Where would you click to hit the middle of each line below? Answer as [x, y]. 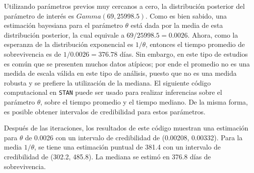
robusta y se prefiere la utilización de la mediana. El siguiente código [107, 82]
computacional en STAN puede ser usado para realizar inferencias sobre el [113, 92]
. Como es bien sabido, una [186, 15]
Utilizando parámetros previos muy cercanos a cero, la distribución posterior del [125, 6]
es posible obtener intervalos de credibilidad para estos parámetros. [105, 111]
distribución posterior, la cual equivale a [64, 34]
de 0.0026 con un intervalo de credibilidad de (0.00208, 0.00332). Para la [134, 137]
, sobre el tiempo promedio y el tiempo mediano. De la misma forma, [144, 102]
